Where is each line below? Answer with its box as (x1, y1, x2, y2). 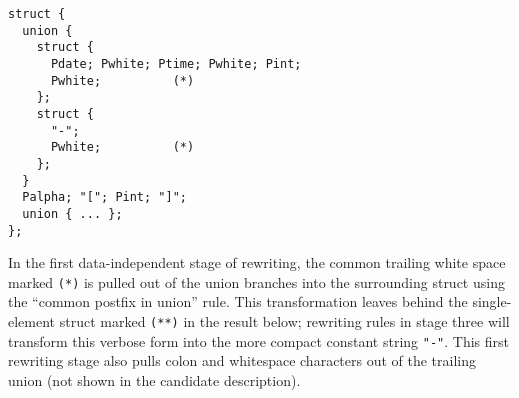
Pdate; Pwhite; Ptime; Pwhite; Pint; (50, 56, 302, 71)
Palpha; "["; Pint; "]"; (22, 190, 187, 205)
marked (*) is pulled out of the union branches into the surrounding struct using (8, 271, 505, 292)
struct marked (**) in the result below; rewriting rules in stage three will (59, 311, 510, 332)
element (8, 311, 56, 332)
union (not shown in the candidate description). (8, 369, 301, 390)
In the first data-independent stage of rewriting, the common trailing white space (8, 252, 506, 273)
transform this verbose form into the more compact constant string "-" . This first (8, 330, 509, 351)
